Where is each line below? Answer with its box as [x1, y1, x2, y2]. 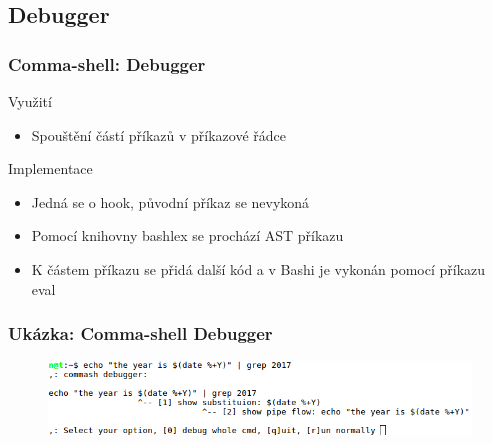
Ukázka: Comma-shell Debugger [8, 321, 273, 346]
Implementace [8, 158, 93, 179]
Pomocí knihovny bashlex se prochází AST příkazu [31, 225, 344, 246]
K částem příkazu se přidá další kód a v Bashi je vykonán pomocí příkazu [31, 258, 486, 279]
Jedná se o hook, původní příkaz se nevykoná [31, 191, 310, 212]
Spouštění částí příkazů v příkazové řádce [31, 124, 287, 145]
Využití [8, 91, 52, 111]
